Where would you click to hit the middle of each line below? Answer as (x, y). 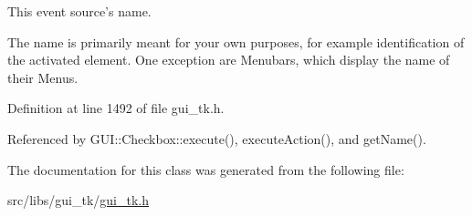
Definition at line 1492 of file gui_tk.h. (116, 108)
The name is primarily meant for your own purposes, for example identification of (236, 41)
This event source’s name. (79, 11)
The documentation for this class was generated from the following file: (206, 169)
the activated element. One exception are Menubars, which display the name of (229, 60)
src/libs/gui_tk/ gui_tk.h (79, 200)
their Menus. (43, 77)
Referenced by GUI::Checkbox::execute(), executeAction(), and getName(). (217, 138)
